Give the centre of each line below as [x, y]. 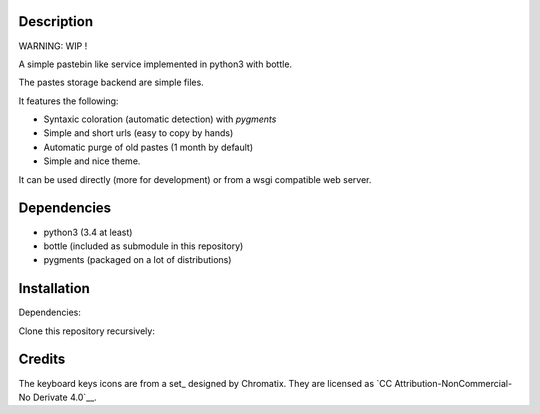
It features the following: [68, 101]
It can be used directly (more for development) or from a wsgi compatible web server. [195, 179]
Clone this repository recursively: [86, 331]
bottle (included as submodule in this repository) [143, 246]
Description [56, 21]
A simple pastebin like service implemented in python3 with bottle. [155, 64]
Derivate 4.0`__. [64, 397]
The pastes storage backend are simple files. [111, 82]
